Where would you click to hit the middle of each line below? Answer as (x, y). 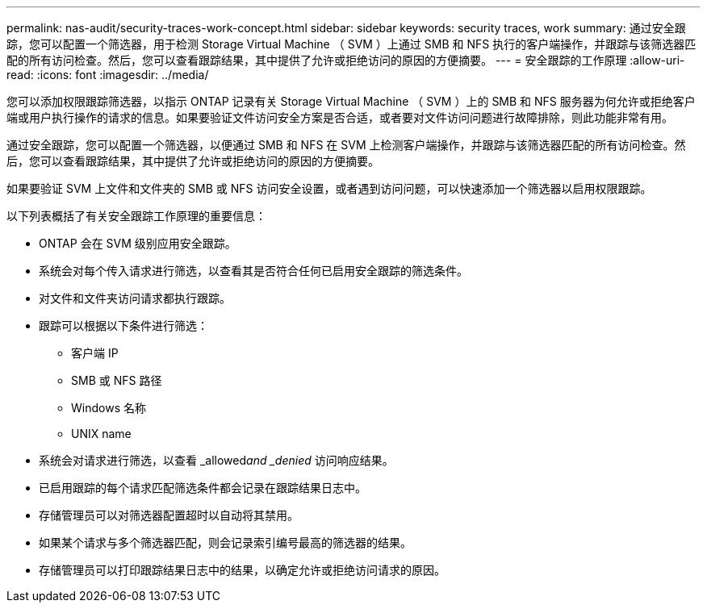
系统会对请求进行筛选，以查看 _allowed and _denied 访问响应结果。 (216, 460)
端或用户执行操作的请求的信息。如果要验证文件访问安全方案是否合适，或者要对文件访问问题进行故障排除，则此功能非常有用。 (340, 117)
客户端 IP (95, 353)
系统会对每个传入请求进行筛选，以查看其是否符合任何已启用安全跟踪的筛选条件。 (253, 271)
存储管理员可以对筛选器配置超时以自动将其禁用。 (169, 515)
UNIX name (101, 434)
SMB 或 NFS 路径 (117, 380)
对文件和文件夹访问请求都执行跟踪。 (135, 298)
